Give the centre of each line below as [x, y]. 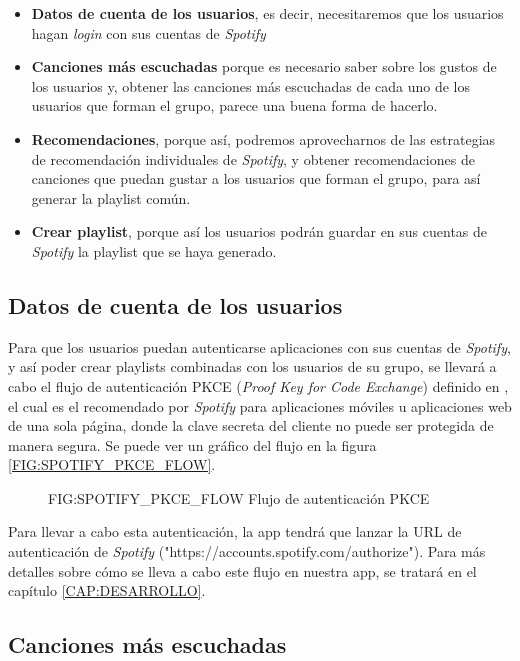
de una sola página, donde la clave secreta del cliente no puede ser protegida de [251, 425]
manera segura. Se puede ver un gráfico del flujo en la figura [192, 444]
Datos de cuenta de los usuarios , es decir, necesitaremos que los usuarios [267, 13]
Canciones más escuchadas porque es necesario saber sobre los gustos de [264, 66]
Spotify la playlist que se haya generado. [154, 250]
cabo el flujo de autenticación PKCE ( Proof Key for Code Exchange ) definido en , [258, 385]
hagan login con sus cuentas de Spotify [148, 32]
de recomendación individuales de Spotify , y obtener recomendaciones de [253, 158]
